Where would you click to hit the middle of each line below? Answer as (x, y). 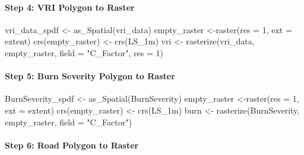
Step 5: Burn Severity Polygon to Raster (90, 76)
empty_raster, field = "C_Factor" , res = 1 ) (84, 52)
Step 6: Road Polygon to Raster (72, 145)
